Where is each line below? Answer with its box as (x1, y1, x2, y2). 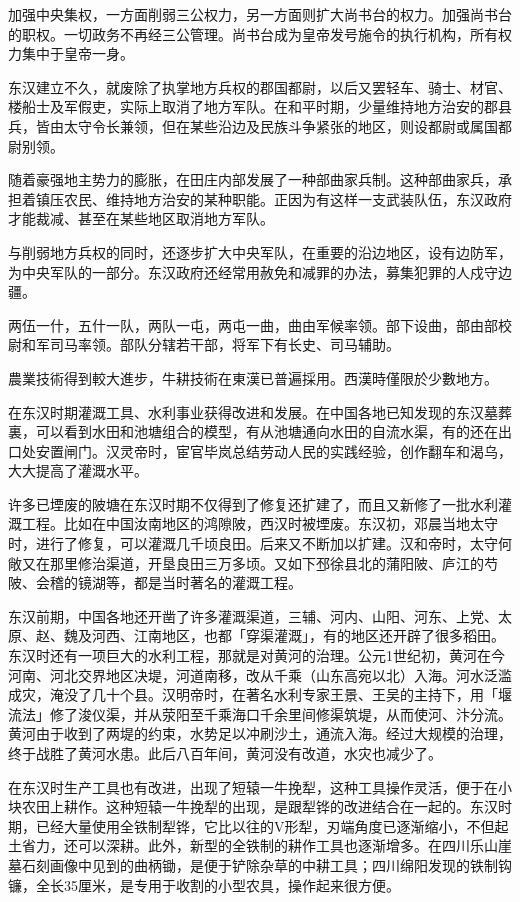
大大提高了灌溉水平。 (8, 460, 148, 481)
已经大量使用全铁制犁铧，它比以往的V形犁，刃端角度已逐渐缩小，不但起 (35, 815, 509, 836)
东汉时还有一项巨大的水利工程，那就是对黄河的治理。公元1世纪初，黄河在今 (8, 645, 505, 666)
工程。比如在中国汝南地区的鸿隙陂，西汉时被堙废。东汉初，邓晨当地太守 (21, 513, 498, 534)
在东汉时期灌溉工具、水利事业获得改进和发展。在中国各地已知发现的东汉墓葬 (8, 401, 512, 422)
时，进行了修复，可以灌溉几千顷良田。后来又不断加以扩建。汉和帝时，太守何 (8, 533, 512, 554)
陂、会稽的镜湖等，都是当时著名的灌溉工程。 (8, 572, 302, 593)
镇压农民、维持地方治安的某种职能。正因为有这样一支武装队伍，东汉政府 (35, 188, 512, 209)
